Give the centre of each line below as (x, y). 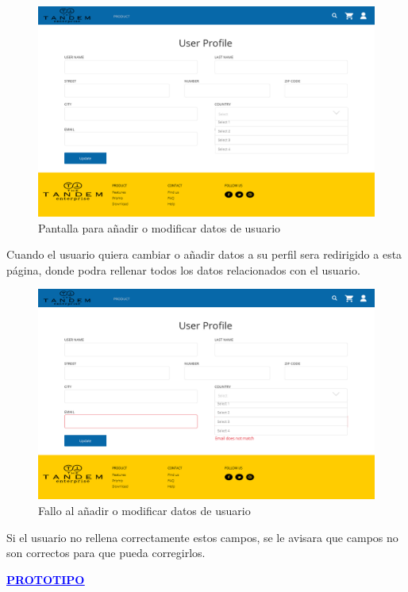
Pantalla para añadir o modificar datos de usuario (160, 227)
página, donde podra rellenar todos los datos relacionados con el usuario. (183, 269)
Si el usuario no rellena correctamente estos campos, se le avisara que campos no (202, 537)
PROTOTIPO (46, 579)
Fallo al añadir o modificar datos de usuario (144, 510)
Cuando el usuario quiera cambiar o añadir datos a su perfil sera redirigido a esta (204, 254)
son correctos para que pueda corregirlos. (106, 553)
